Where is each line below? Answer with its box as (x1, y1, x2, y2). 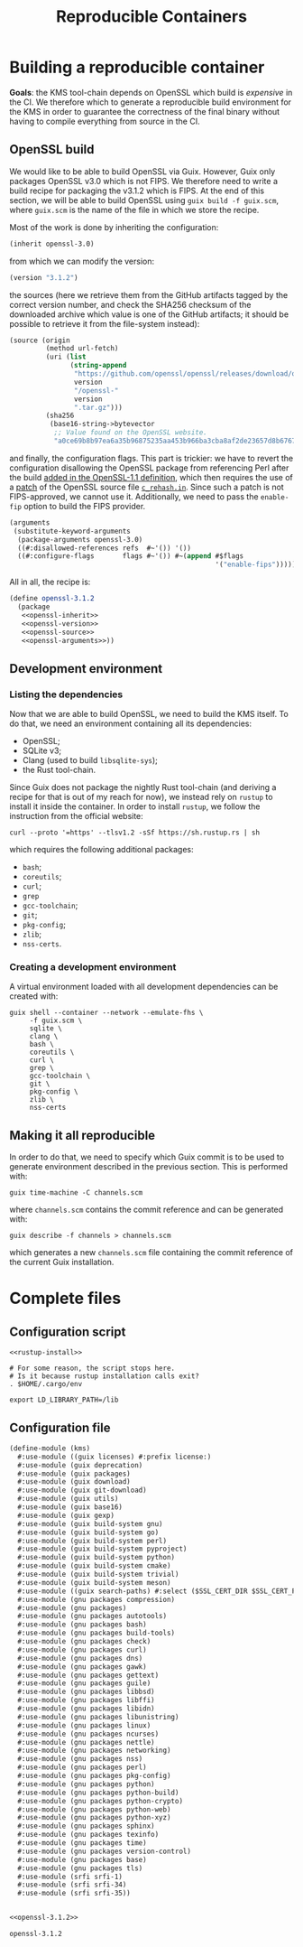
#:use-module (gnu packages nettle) (17, 1737, 155, 1747)
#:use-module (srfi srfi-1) (17, 1872, 124, 1881)
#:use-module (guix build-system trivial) (17, 1570, 179, 1579)
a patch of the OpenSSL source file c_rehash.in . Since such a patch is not (9, 481, 284, 492)
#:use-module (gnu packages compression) (17, 1595, 176, 1604)
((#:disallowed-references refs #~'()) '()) (17, 544, 192, 553)
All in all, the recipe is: (9, 576, 91, 588)
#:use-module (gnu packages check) (17, 1637, 151, 1646)
